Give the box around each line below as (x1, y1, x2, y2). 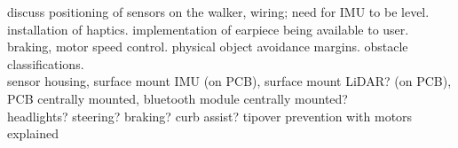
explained (7, 124, 59, 143)
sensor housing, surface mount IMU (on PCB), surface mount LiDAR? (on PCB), (7, 72, 452, 90)
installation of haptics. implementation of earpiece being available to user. (7, 19, 409, 38)
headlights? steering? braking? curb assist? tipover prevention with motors (7, 106, 413, 125)
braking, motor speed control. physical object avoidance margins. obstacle (7, 37, 408, 56)
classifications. (7, 54, 84, 73)
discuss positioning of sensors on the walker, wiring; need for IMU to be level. (7, 3, 430, 20)
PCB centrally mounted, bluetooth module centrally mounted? (7, 89, 348, 107)
